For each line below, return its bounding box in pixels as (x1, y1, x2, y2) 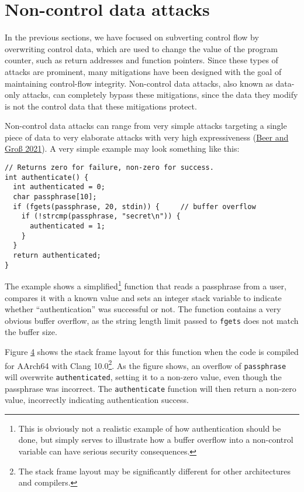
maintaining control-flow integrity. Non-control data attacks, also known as (5, 77, 273, 89)
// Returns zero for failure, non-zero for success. (5, 163, 214, 172)
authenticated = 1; (29, 222, 105, 230)
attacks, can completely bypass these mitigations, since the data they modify (22, 88, 298, 101)
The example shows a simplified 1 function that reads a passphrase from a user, (5, 278, 286, 292)
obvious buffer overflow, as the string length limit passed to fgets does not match (5, 314, 299, 326)
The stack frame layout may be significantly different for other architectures (18, 464, 291, 477)
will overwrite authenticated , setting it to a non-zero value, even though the (5, 370, 282, 382)
